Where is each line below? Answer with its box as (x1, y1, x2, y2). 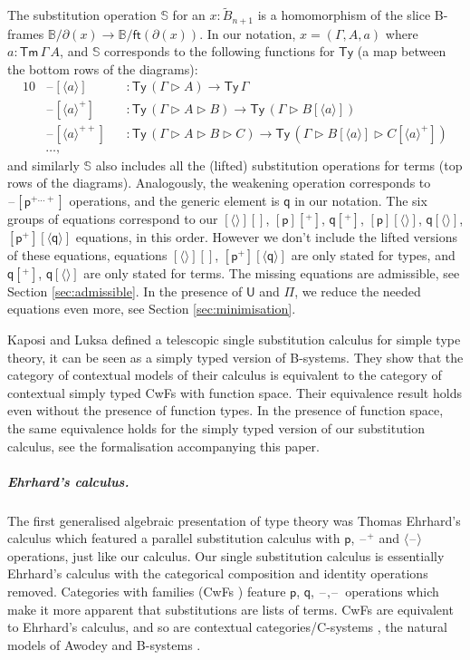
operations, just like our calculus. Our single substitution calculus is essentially (7, 546, 445, 565)
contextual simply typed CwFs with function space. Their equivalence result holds (7, 383, 462, 402)
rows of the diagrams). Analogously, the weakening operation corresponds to (7, 173, 431, 192)
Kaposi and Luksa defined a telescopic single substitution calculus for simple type (7, 329, 461, 348)
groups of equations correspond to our (7, 209, 218, 228)
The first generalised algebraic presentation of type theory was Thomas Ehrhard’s (7, 510, 461, 529)
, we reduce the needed (294, 281, 421, 300)
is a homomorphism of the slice (257, 5, 431, 24)
